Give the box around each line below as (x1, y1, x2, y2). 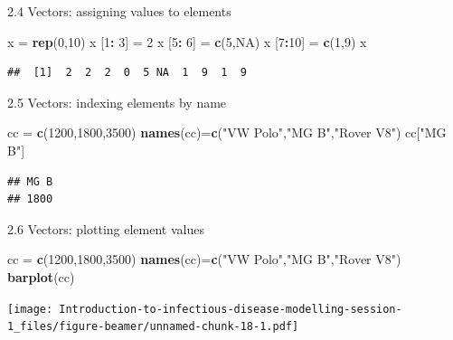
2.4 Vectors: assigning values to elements (7, 2, 231, 20)
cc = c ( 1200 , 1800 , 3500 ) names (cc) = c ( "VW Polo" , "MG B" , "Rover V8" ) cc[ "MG (7, 123, 447, 142)
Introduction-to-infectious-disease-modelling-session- (59, 302, 402, 316)
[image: (7, 302, 53, 316)
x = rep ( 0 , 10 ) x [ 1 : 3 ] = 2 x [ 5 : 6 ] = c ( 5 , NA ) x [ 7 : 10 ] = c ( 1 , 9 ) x (7, 32, 367, 51)
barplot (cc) (7, 267, 75, 286)
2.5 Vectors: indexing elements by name (7, 92, 227, 111)
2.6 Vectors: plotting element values (7, 219, 204, 238)
